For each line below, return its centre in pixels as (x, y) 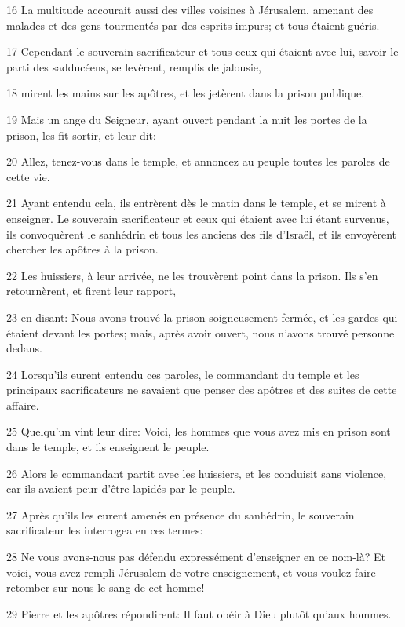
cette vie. (28, 176)
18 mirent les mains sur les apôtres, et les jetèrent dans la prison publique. (186, 93)
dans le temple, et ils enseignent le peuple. (108, 447)
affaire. (23, 405)
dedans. (24, 348)
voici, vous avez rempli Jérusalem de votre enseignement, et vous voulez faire (191, 572)
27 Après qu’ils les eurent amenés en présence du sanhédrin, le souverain (181, 514)
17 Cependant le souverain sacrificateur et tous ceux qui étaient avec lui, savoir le (202, 51)
